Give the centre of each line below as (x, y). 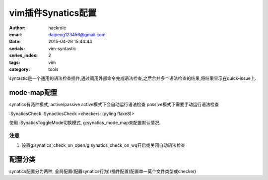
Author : (17, 28)
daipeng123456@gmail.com (77, 34)
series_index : (24, 56)
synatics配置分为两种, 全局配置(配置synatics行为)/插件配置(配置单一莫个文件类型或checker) (103, 172)
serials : (17, 48)
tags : (15, 62)
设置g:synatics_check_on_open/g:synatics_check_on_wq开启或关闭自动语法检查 (103, 145)
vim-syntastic (62, 48)
